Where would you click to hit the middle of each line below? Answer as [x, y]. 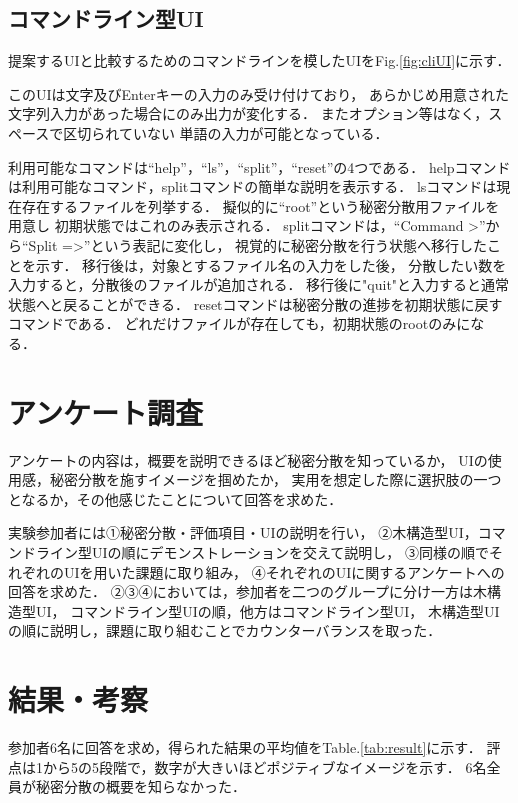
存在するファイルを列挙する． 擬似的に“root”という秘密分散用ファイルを [260, 205]
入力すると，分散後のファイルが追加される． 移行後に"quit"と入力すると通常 [259, 284]
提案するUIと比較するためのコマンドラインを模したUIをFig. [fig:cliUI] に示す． [259, 60]
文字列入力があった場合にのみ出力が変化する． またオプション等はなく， [248, 113]
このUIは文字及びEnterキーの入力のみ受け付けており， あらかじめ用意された [258, 93]
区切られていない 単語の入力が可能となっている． [226, 132]
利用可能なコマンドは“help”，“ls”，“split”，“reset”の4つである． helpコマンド [259, 166]
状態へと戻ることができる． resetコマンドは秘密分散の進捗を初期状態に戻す [255, 303]
